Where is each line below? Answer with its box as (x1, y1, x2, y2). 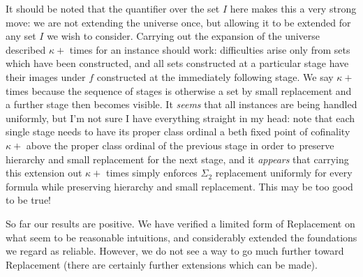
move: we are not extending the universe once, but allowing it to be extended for (6, 15, 351, 29)
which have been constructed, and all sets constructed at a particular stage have (6, 56, 349, 70)
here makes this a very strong (230, 1, 357, 15)
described (6, 42, 46, 57)
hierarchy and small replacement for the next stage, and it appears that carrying (6, 151, 349, 166)
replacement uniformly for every (215, 165, 353, 180)
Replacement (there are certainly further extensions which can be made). (6, 257, 318, 271)
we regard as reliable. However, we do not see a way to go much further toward (6, 244, 344, 258)
